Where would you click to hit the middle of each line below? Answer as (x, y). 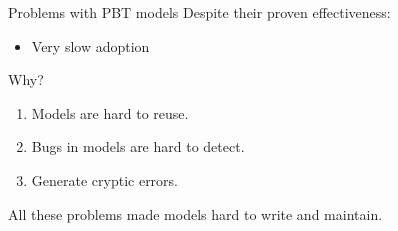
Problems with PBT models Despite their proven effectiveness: (199, 12)
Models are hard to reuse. (110, 112)
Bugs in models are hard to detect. (138, 146)
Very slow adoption (90, 45)
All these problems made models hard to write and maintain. (195, 213)
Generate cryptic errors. (104, 179)
